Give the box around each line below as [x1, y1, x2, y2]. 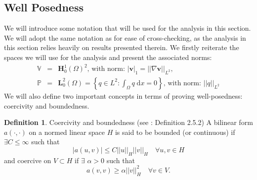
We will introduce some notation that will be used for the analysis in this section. [4, 23, 251, 33]
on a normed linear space [29, 126, 105, 137]
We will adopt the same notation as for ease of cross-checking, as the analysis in [4, 32, 246, 43]
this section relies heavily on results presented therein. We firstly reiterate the [4, 42, 239, 53]
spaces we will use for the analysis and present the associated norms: [4, 52, 212, 62]
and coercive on [4, 155, 51, 165]
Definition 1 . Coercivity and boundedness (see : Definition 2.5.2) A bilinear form [4, 117, 253, 127]
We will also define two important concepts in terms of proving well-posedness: [4, 90, 243, 101]
